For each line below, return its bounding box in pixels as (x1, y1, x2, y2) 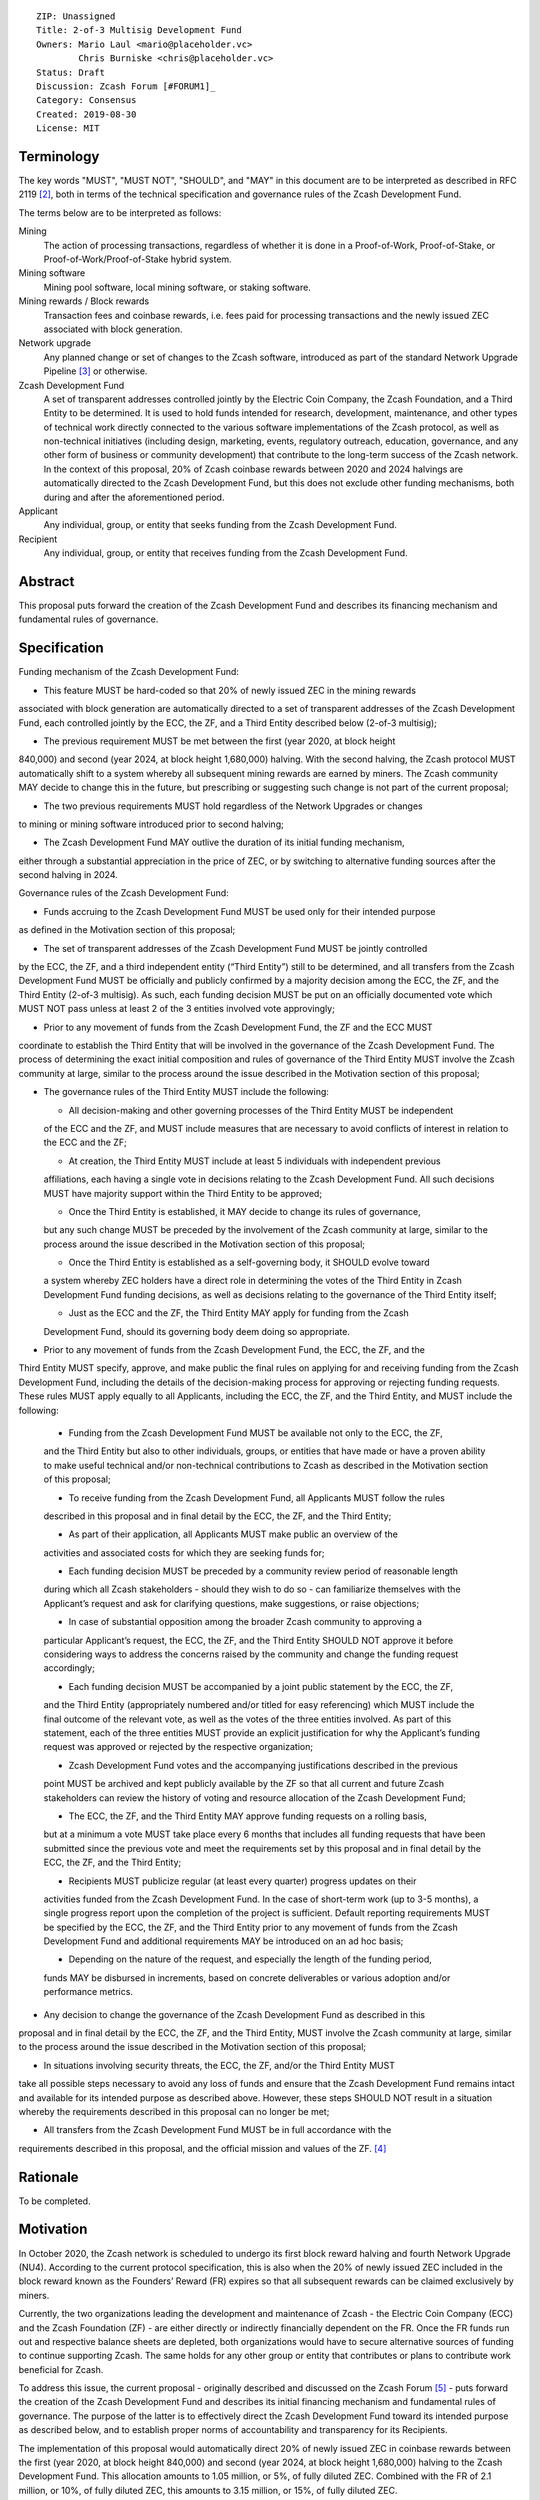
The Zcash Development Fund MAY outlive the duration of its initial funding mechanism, (43, 836, 405, 849)
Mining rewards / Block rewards (18, 295, 150, 307)
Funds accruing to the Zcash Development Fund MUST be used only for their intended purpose (43, 905, 436, 917)
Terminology (18, 148, 100, 165)
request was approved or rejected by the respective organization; (43, 1741, 314, 1753)
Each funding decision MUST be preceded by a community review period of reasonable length (68, 1565, 459, 1577)
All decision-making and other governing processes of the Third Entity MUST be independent (68, 1104, 454, 1116)
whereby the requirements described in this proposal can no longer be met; (18, 2105, 330, 2117)
